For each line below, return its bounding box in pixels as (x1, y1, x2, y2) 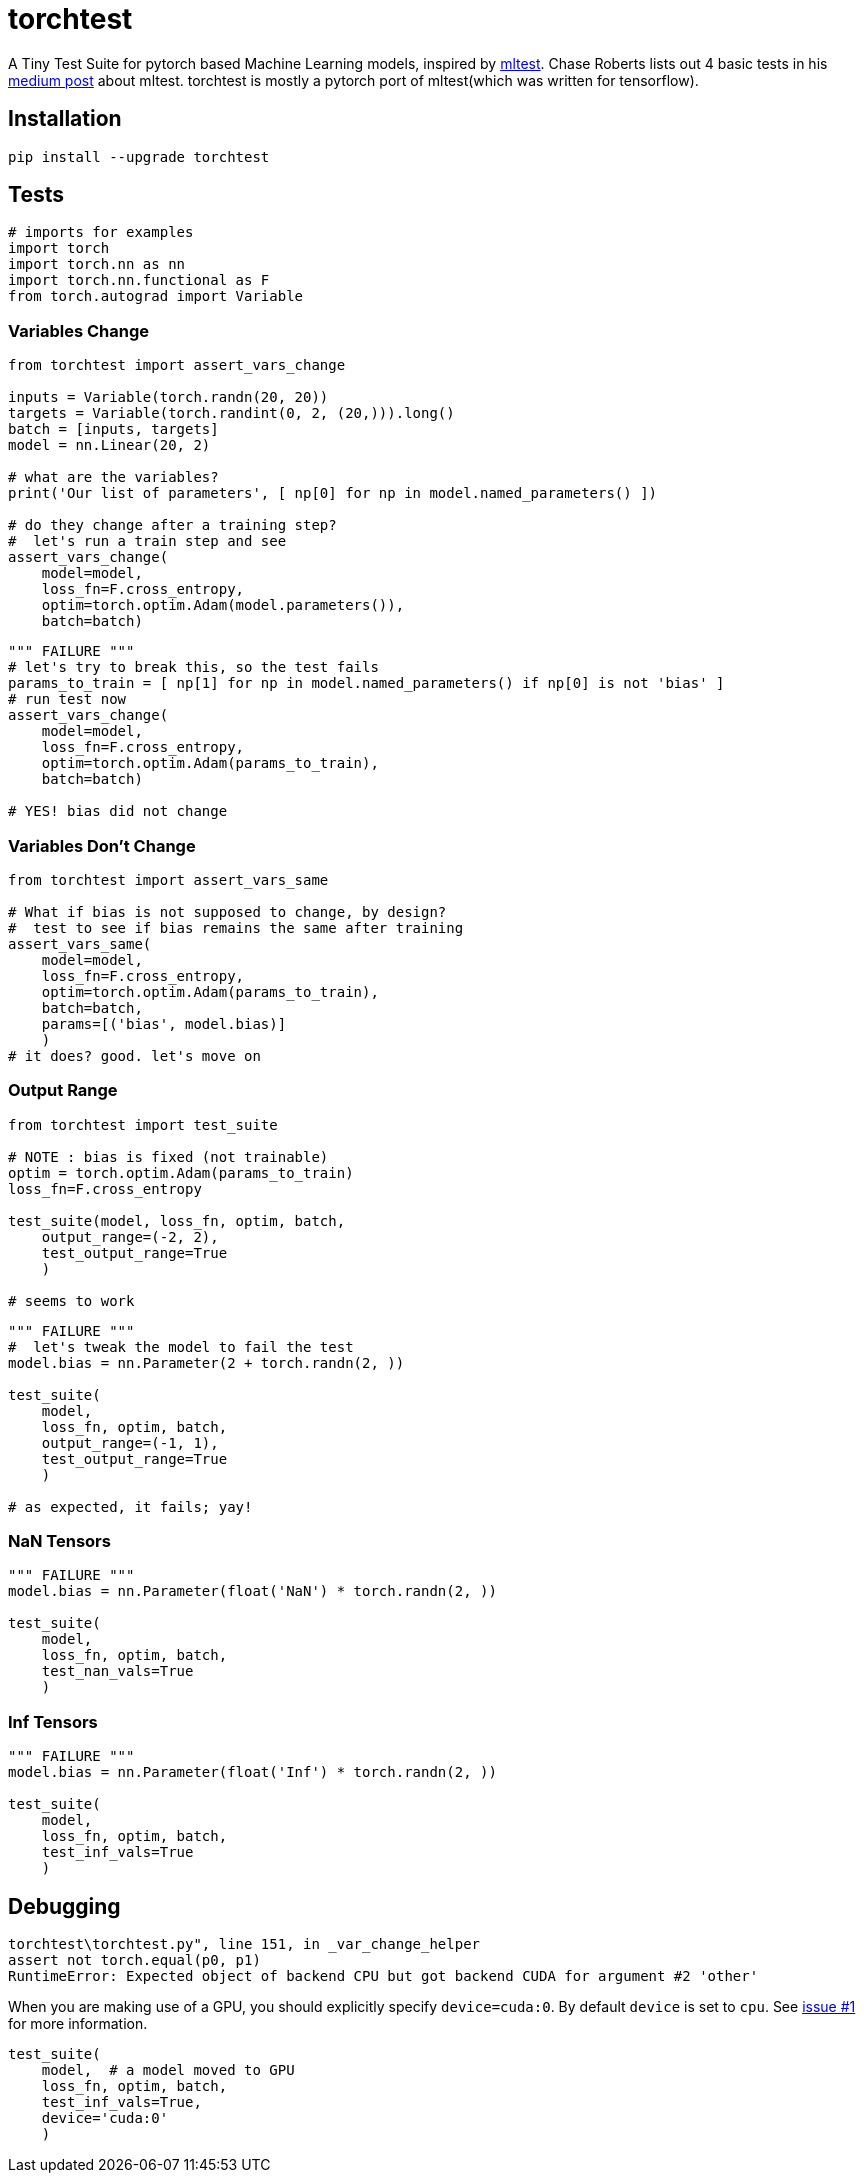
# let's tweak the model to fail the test (8, 1338, 354, 1355)
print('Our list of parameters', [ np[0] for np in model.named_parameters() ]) (8, 485, 658, 502)
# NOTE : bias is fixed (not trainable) (8, 1148, 329, 1165)
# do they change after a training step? (8, 517, 337, 534)
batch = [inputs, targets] (8, 421, 219, 438)
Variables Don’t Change (8, 835, 196, 856)
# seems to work (8, 1292, 135, 1309)
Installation (8, 106, 122, 132)
